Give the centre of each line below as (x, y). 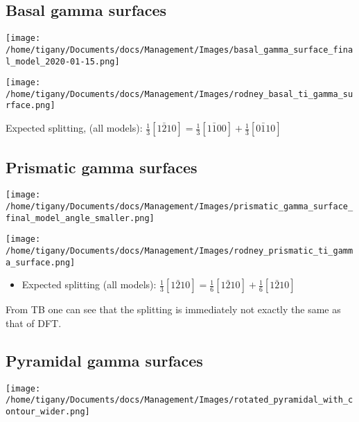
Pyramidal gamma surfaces (104, 360)
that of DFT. (34, 323)
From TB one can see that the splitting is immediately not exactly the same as (173, 309)
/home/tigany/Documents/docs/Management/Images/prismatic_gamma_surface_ (179, 206)
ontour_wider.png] (48, 411)
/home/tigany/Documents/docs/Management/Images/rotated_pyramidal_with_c (179, 400)
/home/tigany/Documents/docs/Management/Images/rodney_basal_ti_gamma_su (179, 94)
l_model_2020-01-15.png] (63, 61)
